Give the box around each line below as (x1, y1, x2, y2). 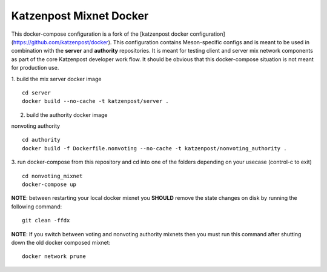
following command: (11, 203, 62, 210)
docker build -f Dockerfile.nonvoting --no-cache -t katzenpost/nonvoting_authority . (22, 145, 287, 151)
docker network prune (22, 253, 86, 260)
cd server (22, 89, 51, 96)
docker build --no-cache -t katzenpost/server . (22, 98, 169, 105)
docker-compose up (22, 181, 77, 188)
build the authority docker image (26, 111, 108, 118)
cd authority (22, 136, 61, 144)
